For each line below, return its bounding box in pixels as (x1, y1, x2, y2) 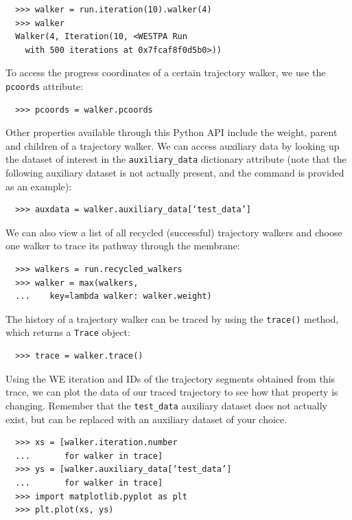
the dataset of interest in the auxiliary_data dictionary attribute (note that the (5, 152, 347, 166)
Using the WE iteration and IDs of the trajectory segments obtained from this (5, 371, 336, 385)
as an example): (5, 179, 72, 193)
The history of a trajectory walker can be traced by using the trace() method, (5, 311, 339, 326)
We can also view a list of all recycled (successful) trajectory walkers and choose (5, 225, 342, 239)
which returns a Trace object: (5, 325, 130, 339)
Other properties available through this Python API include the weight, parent (5, 125, 338, 139)
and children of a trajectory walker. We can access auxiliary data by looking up (5, 138, 340, 152)
